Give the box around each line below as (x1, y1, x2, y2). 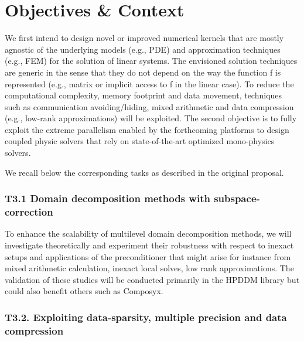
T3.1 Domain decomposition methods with (5, 191, 210, 206)
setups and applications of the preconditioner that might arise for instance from (5, 250, 291, 262)
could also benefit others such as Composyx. (5, 285, 163, 297)
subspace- (214, 191, 260, 206)
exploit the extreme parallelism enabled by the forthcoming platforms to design (5, 123, 289, 135)
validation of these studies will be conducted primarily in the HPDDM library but (5, 273, 300, 285)
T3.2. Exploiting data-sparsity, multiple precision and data (5, 309, 287, 324)
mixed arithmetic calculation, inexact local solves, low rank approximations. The (5, 262, 294, 274)
